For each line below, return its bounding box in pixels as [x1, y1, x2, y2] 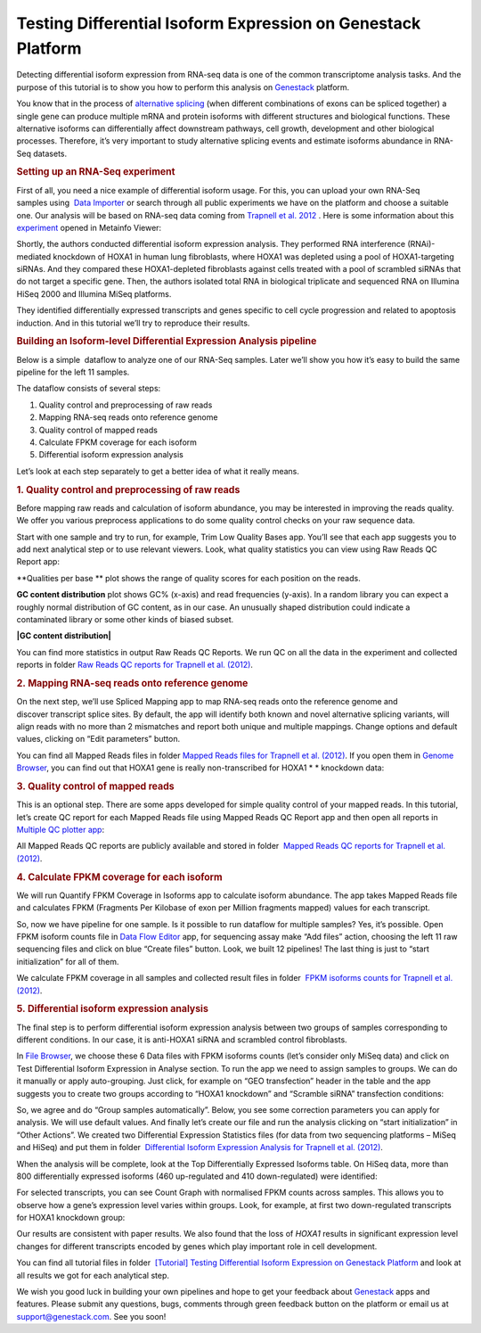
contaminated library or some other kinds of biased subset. [16, 613, 234, 624]
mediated [16, 251, 52, 262]
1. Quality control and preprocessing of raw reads [16, 483, 240, 496]
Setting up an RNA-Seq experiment [16, 166, 175, 178]
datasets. [32, 148, 68, 159]
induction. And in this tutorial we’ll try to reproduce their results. [16, 317, 250, 328]
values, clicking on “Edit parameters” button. [16, 734, 181, 745]
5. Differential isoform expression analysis [16, 1003, 209, 1016]
